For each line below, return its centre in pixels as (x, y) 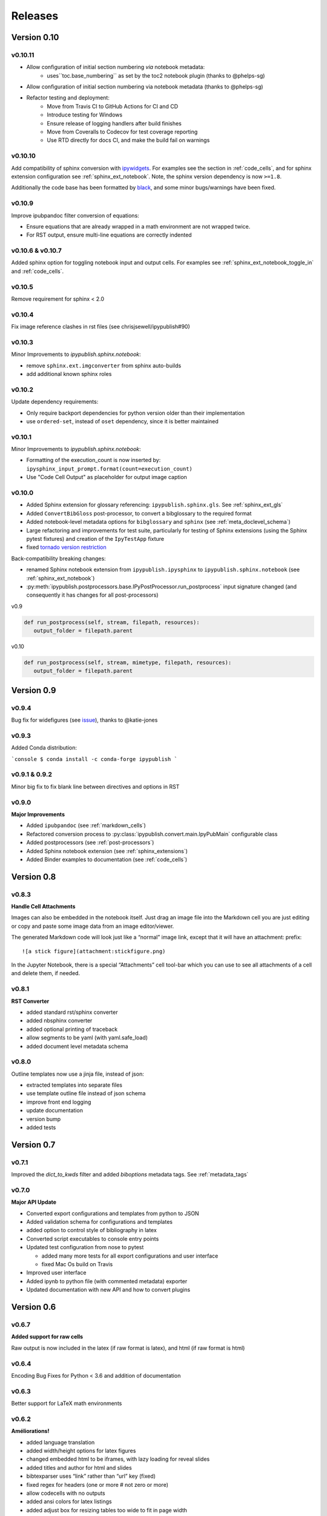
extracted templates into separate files (74, 1085)
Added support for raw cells (47, 1337)
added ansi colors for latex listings (69, 1501)
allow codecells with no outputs (66, 1493)
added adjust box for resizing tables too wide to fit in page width (107, 1510)
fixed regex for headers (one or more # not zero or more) (97, 1484)
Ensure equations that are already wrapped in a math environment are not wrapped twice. (138, 226)
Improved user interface (56, 1273)
